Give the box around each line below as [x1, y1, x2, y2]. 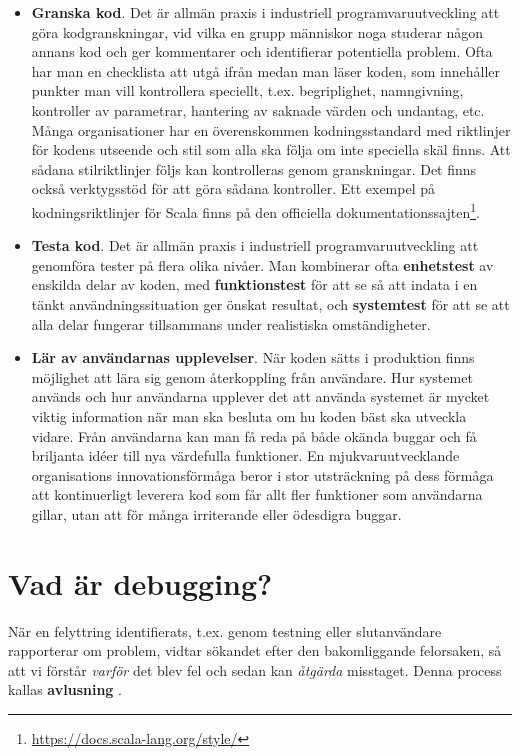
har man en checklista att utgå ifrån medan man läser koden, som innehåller [31, 60, 501, 81]
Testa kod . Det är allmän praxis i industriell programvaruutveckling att [31, 235, 479, 256]
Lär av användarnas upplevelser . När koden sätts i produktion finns [31, 347, 475, 368]
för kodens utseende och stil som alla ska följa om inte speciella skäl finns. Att [31, 139, 511, 160]
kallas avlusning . [8, 679, 122, 700]
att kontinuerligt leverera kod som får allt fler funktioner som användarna [31, 484, 483, 505]
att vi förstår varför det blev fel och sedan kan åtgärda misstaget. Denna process [8, 659, 502, 680]
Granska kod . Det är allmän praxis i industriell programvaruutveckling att [31, 2, 500, 22]
